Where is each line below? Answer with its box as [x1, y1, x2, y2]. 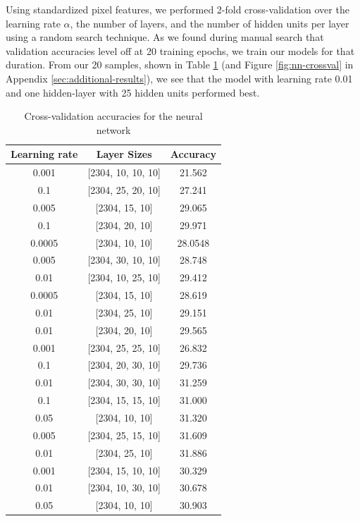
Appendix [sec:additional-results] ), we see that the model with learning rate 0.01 [6, 71, 353, 85]
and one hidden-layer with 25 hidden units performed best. [6, 85, 260, 99]
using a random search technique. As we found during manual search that [6, 30, 324, 44]
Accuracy [170, 147, 216, 161]
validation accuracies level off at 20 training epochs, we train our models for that [6, 43, 355, 58]
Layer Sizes [96, 147, 152, 161]
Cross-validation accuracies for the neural [24, 109, 203, 123]
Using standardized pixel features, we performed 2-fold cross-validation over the [6, 2, 349, 16]
